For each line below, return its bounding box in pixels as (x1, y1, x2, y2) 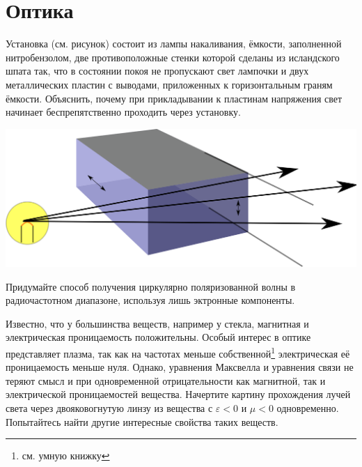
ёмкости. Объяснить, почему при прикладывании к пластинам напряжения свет (6, 91, 343, 105)
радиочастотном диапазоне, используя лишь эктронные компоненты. (6, 293, 295, 307)
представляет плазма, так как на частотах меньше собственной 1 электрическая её (6, 344, 350, 360)
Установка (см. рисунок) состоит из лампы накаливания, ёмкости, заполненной (6, 36, 342, 51)
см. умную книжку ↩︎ (22, 448, 110, 463)
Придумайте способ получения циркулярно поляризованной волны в (6, 279, 296, 293)
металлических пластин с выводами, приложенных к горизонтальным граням (6, 77, 333, 91)
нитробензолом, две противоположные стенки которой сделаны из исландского (6, 49, 340, 64)
